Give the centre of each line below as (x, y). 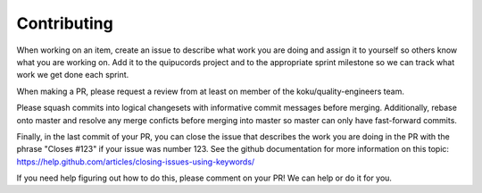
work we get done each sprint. (73, 75)
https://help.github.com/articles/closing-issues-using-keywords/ (136, 162)
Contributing (65, 23)
